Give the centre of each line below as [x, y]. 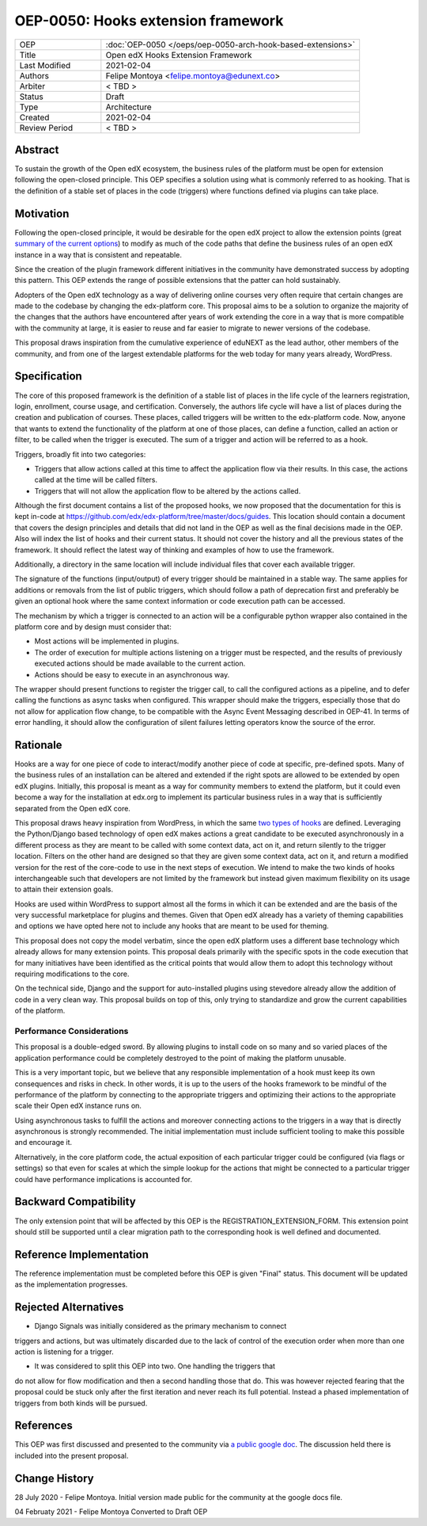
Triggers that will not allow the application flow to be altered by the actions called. [168, 490]
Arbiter [32, 86]
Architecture [128, 107]
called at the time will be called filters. [96, 480]
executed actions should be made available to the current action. [140, 664]
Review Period [46, 128]
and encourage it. [43, 1143]
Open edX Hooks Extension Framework [179, 55]
